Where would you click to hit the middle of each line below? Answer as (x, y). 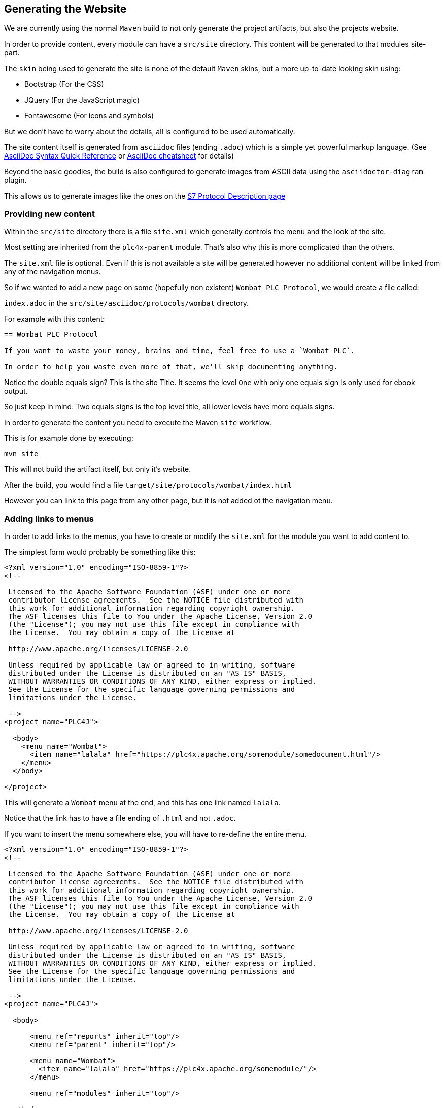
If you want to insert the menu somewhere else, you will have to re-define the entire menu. (156, 834)
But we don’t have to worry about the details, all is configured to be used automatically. (150, 132)
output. (16, 391)
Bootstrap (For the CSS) (64, 84)
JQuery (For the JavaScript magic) (82, 100)
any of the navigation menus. (53, 272)
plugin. (15, 180)
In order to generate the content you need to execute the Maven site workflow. (138, 423)
